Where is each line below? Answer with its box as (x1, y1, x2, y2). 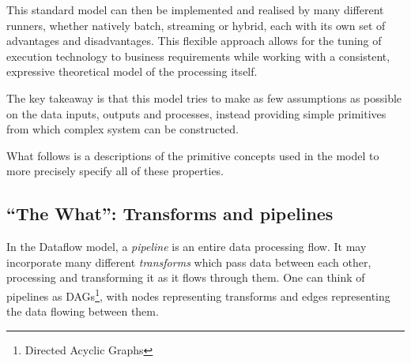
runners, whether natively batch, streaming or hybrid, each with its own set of (6, 17, 386, 33)
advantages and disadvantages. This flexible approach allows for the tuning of (6, 32, 382, 49)
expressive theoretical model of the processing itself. (6, 63, 258, 80)
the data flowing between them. (6, 303, 159, 320)
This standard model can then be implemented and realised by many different (6, 2, 384, 17)
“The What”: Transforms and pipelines (6, 201, 334, 226)
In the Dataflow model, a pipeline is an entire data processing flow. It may (6, 238, 367, 255)
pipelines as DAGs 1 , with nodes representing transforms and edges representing (6, 285, 390, 304)
